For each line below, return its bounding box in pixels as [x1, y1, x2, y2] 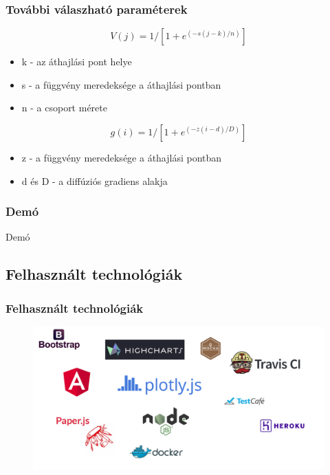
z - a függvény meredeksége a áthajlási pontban [21, 151, 222, 164]
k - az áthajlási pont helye [21, 54, 132, 69]
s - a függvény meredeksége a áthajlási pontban [21, 77, 221, 91]
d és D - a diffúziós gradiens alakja [21, 173, 168, 188]
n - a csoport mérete [21, 100, 107, 115]
